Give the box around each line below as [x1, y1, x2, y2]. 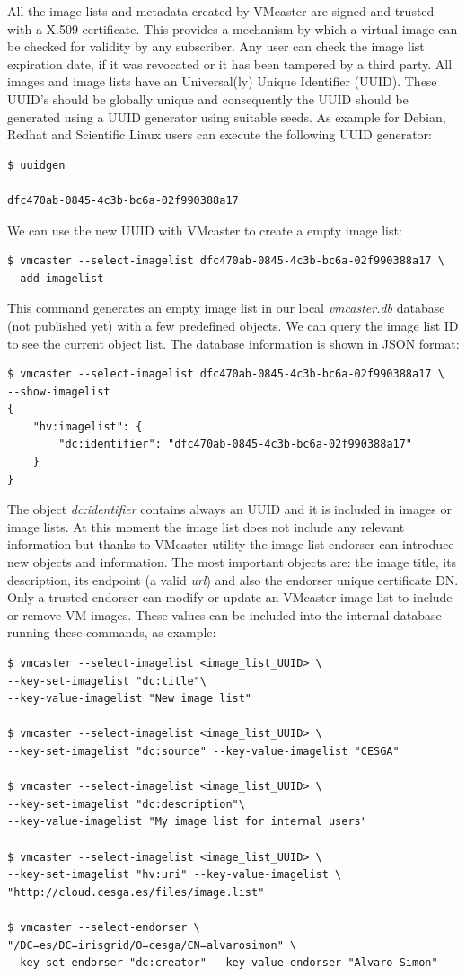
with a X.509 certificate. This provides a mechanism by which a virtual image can [7, 19, 458, 38]
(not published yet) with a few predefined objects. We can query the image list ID [7, 315, 459, 334]
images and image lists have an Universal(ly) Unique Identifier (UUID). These [7, 72, 437, 91]
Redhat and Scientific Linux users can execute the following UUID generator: [7, 125, 432, 144]
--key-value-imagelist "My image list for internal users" [7, 815, 367, 829]
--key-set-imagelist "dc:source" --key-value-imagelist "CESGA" [7, 744, 400, 758]
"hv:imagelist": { [32, 420, 143, 433]
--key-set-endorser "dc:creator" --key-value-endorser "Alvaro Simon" [7, 956, 438, 970]
